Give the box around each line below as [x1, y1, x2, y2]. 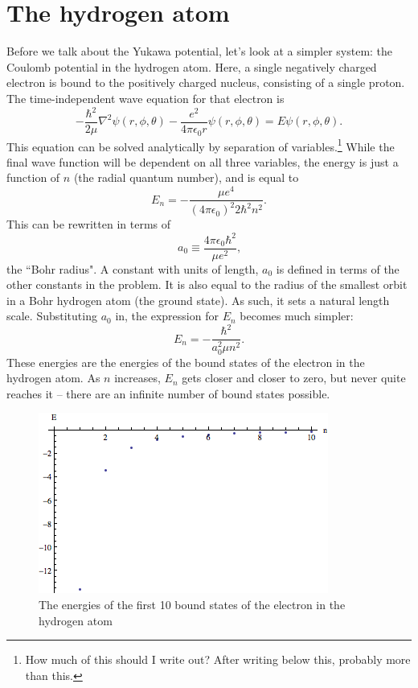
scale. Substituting [6, 307, 97, 324]
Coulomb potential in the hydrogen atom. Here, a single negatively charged [6, 58, 377, 75]
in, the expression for [115, 307, 219, 324]
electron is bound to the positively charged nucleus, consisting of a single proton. [6, 74, 405, 91]
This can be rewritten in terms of [6, 216, 171, 233]
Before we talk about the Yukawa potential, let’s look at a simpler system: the [6, 43, 393, 60]
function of [6, 169, 60, 186]
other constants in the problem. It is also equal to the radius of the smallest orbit [6, 276, 408, 293]
